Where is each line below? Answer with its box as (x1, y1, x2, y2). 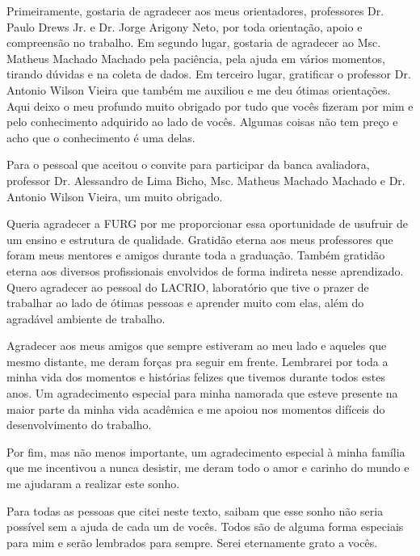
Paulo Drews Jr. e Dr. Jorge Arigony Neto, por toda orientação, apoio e (6, 18, 363, 35)
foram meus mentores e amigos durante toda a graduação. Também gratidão (6, 246, 385, 263)
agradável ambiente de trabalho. (6, 310, 166, 326)
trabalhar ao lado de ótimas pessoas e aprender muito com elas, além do (6, 294, 364, 311)
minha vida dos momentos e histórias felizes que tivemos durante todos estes (6, 369, 385, 385)
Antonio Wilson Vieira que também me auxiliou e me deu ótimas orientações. (6, 81, 391, 98)
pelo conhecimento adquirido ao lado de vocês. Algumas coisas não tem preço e (6, 113, 398, 130)
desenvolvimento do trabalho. (6, 416, 152, 433)
